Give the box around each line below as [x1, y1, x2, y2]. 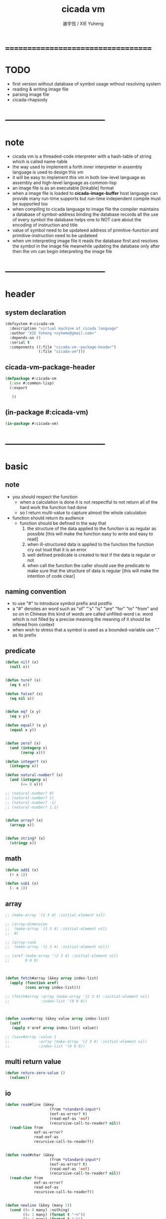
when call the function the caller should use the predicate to [27, 562, 150, 568]
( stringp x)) [9, 841, 37, 846]
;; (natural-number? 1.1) [5, 804, 58, 810]
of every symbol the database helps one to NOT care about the [12, 217, 141, 222]
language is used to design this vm [12, 169, 84, 175]
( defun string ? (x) [5, 836, 46, 841]
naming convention [5, 587, 66, 596]
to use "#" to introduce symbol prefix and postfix [12, 601, 112, 607]
